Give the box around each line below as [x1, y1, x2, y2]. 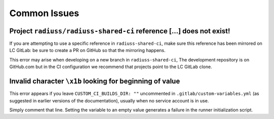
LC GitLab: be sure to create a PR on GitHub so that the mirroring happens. [9, 47, 166, 53]
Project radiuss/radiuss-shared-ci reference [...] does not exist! [9, 27, 230, 35]
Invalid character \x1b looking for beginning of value [9, 77, 180, 86]
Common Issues [9, 8, 80, 19]
